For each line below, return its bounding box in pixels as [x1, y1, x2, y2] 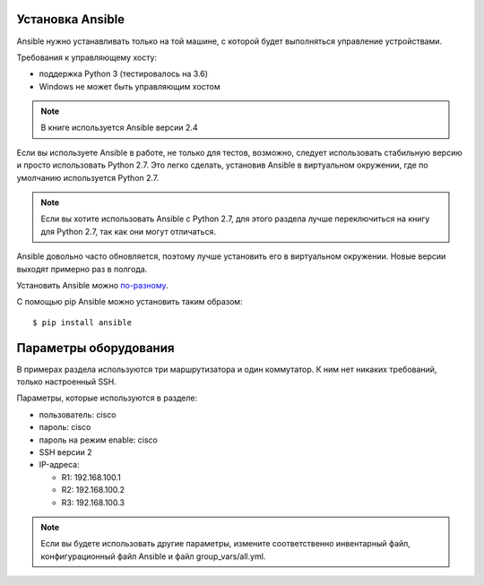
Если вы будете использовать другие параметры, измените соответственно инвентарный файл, [40, 538, 411, 549]
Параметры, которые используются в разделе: [16, 392, 197, 403]
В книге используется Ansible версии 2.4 [40, 122, 198, 133]
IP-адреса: [39, 460, 80, 470]
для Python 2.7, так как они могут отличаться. [40, 226, 217, 237]
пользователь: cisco [39, 409, 117, 420]
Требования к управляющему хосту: [16, 52, 157, 63]
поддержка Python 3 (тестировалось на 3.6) [39, 68, 209, 80]
